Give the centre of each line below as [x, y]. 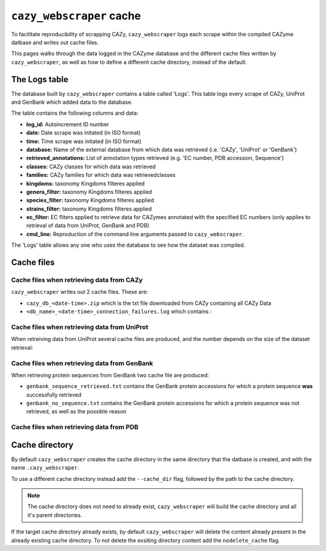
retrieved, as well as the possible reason [76, 412]
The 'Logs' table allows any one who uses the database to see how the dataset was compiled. [128, 245]
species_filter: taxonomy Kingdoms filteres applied [90, 200]
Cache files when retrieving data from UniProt [80, 327]
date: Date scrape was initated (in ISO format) [84, 133]
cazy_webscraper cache [76, 16]
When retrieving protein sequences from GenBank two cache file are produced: [110, 375]
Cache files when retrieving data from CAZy [77, 280]
